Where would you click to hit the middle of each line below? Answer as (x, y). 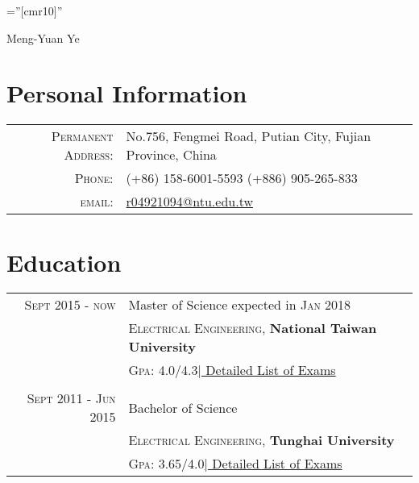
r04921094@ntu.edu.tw (189, 202)
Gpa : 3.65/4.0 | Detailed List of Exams (235, 464)
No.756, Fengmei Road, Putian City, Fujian (249, 136)
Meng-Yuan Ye (43, 37)
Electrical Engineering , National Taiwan (253, 328)
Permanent (82, 136)
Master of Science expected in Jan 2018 (239, 305)
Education (64, 262)
